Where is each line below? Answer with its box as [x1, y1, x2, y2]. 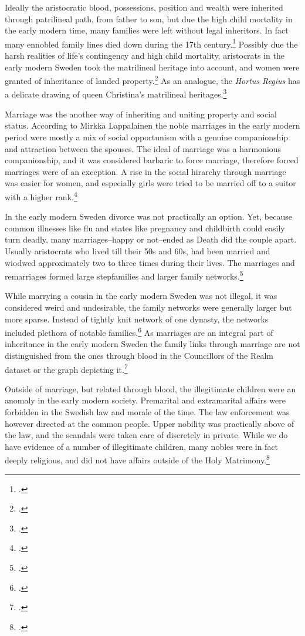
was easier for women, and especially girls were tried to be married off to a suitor [5, 177, 296, 189]
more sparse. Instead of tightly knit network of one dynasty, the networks [5, 312, 269, 325]
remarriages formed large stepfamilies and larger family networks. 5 [5, 268, 243, 282]
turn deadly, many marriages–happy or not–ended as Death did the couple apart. [5, 233, 297, 245]
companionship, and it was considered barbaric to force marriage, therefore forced [5, 154, 299, 166]
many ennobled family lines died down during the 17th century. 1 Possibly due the [5, 36, 298, 50]
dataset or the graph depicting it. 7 [5, 361, 128, 375]
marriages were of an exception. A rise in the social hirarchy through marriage [5, 165, 286, 177]
